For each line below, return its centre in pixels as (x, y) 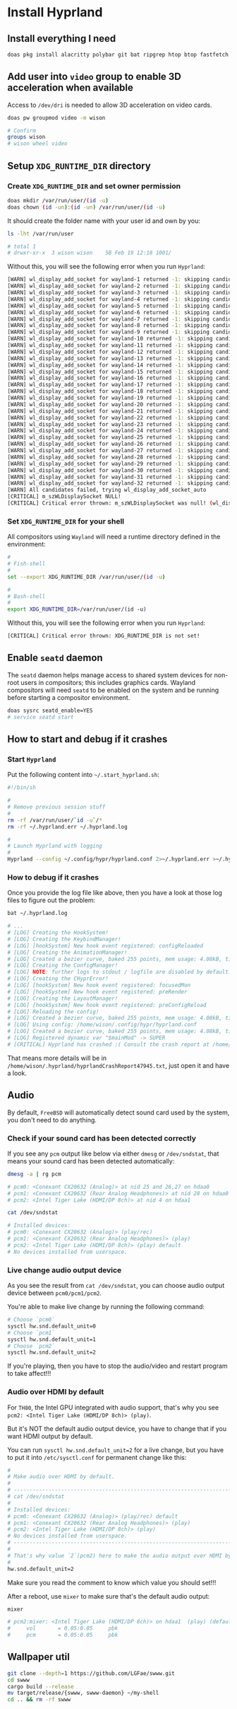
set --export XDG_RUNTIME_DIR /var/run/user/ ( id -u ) (86, 577)
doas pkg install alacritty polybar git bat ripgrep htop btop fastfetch (118, 54)
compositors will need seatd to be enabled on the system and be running (113, 690)
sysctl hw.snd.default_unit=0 (52, 1326)
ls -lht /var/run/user (41, 234)
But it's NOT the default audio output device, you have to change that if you (117, 1428)
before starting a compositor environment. (69, 697)
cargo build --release (41, 1686)
